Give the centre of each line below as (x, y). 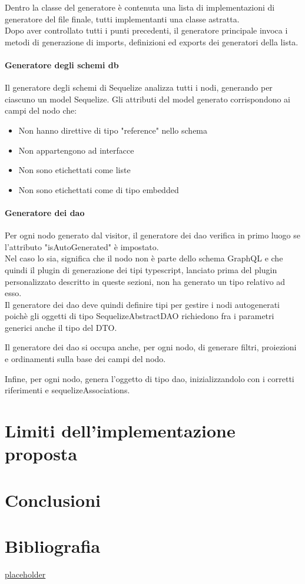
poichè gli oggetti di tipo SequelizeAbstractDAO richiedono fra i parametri (140, 316)
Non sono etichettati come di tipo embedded (99, 189)
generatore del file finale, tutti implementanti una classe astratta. (122, 19)
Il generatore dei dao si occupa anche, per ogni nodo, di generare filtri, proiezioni (151, 347)
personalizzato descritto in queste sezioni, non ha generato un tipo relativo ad (145, 281)
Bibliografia (53, 545)
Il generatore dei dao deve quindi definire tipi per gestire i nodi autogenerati (142, 304)
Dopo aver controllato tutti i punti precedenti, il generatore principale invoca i (146, 30)
